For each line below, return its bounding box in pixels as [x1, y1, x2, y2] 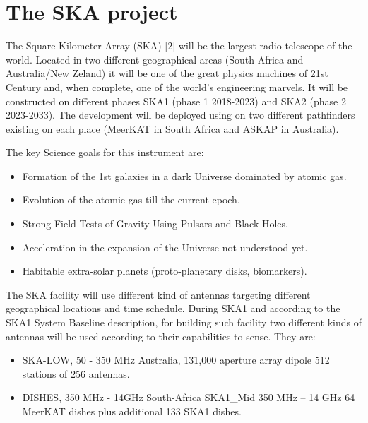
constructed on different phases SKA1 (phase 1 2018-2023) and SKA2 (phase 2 [6, 93, 346, 108]
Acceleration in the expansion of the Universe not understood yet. [22, 239, 308, 254]
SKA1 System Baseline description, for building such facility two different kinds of [6, 315, 362, 330]
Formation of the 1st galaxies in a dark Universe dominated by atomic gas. [22, 168, 347, 183]
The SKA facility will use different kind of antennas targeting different [6, 287, 311, 302]
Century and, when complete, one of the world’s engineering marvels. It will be [6, 79, 348, 94]
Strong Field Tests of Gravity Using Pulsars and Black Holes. [22, 216, 288, 231]
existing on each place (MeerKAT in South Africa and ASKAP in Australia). [6, 121, 339, 136]
